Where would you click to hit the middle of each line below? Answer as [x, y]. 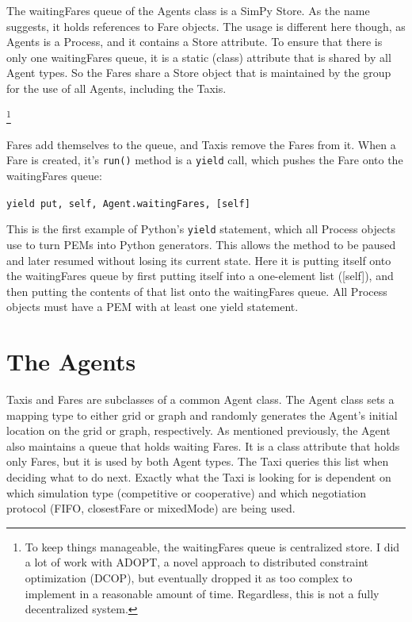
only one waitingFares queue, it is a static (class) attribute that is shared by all [199, 57]
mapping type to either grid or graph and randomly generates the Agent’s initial [202, 415]
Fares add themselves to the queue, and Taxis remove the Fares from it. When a [201, 144]
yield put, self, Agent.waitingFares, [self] [128, 203]
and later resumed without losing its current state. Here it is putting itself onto [199, 260]
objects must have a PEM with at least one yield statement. [153, 307]
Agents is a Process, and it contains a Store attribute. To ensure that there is [195, 42]
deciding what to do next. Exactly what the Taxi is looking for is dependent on [199, 477]
